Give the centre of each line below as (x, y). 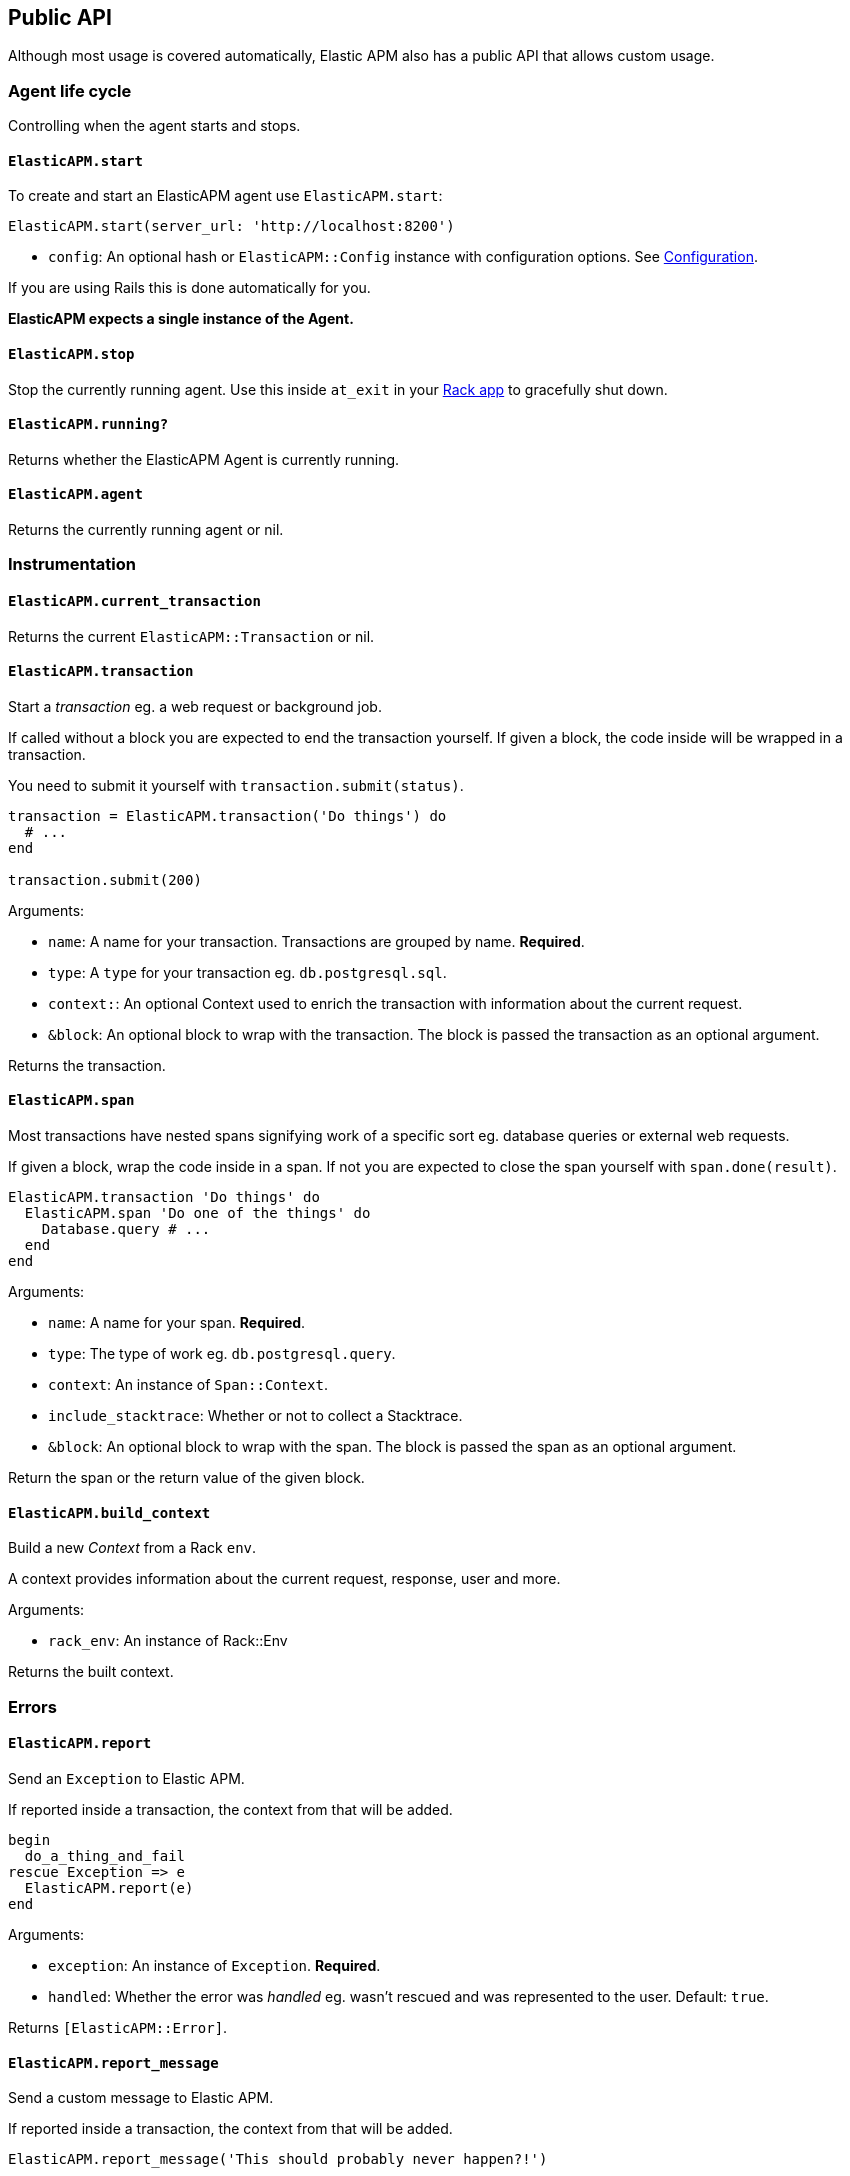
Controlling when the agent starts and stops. (154, 126)
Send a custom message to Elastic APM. (141, 2098)
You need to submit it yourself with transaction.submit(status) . (236, 785)
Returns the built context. (91, 1672)
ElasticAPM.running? (88, 424)
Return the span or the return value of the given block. (186, 1478)
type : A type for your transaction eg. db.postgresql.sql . (247, 972)
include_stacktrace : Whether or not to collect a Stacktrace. (255, 1416)
